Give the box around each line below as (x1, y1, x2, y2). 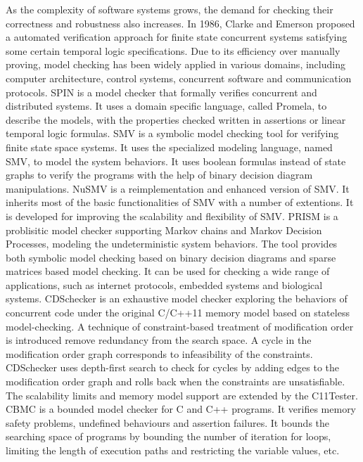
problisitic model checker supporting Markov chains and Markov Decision (6, 222, 322, 237)
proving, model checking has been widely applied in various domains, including (6, 57, 345, 72)
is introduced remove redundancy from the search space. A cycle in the (6, 333, 312, 347)
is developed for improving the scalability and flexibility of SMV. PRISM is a (6, 208, 338, 223)
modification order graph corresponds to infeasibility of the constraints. (6, 346, 313, 361)
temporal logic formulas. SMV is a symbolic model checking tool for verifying (6, 126, 339, 141)
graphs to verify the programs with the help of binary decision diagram (6, 167, 313, 182)
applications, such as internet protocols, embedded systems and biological (6, 277, 323, 292)
